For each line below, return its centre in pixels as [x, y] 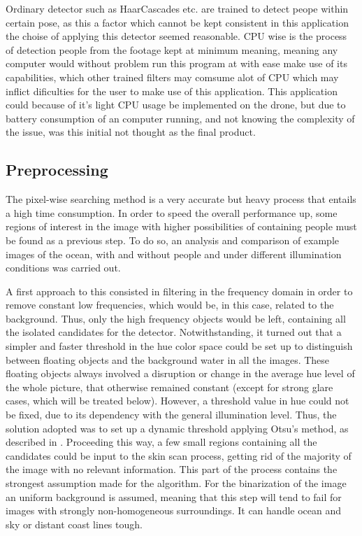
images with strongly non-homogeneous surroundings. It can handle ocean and [174, 510]
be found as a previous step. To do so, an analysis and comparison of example [173, 240]
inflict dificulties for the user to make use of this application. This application [172, 91]
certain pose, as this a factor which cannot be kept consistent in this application [177, 22]
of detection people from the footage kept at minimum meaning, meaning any [172, 49]
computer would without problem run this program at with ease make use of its [176, 63]
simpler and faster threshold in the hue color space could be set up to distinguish [179, 346]
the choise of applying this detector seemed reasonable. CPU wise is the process [176, 36]
